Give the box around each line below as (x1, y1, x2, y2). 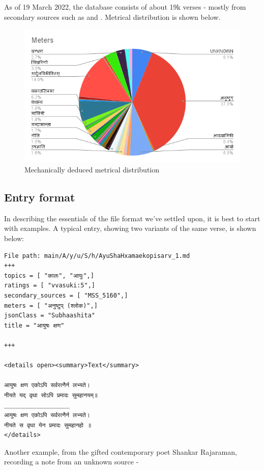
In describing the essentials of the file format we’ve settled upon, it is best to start (4, 213, 260, 223)
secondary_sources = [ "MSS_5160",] (4, 291, 128, 299)
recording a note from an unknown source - (4, 456, 139, 467)
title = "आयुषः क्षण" (4, 321, 65, 329)
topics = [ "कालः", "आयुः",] (4, 272, 94, 279)
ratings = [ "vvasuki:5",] (4, 282, 95, 289)
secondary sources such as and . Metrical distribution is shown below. (4, 11, 221, 22)
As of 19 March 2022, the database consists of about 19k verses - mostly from (4, 2, 246, 12)
